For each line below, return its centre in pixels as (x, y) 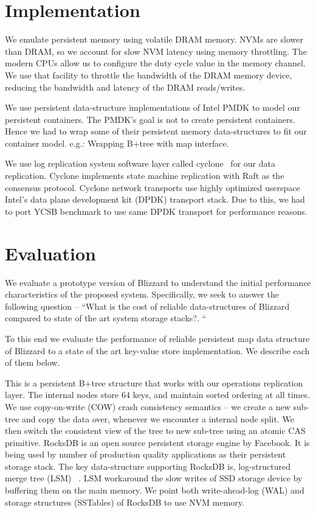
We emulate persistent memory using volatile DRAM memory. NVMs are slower (154, 39)
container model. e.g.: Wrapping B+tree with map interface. (117, 143)
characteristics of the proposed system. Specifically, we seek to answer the (142, 294)
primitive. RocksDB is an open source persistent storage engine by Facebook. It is (157, 442)
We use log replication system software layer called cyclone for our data (140, 163)
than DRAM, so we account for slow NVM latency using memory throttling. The (156, 51)
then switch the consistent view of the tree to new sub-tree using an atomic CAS (155, 431)
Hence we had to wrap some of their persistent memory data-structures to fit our (156, 131)
